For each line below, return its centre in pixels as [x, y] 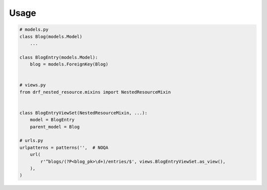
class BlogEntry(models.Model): [59, 57]
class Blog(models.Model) [51, 36]
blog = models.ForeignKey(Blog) [69, 64]
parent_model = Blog [55, 127]
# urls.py [31, 141]
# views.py [33, 85]
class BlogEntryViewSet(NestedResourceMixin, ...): [84, 113]
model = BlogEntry [52, 120]
